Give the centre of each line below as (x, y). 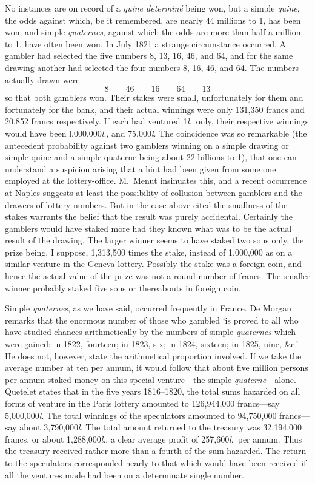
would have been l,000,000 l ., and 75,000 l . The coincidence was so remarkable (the (156, 133)
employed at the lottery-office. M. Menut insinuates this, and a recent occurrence (156, 181)
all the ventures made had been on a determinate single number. (124, 474)
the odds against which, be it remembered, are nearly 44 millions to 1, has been (153, 20)
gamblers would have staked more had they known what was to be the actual (148, 228)
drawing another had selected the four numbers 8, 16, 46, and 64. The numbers (152, 67)
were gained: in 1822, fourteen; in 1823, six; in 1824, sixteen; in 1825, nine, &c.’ (152, 344)
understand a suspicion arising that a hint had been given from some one (141, 168)
